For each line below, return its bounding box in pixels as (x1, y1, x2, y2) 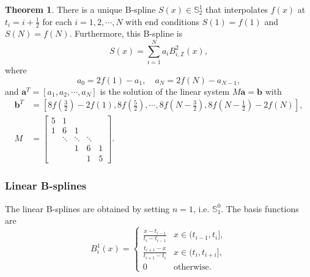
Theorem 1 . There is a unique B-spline (5, 3, 156, 15)
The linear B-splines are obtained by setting (5, 202, 170, 215)
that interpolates (205, 3, 268, 15)
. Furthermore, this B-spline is (69, 27, 183, 40)
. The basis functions (221, 202, 299, 215)
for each (42, 15, 72, 28)
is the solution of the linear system (100, 84, 230, 97)
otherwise (174, 263, 209, 272)
